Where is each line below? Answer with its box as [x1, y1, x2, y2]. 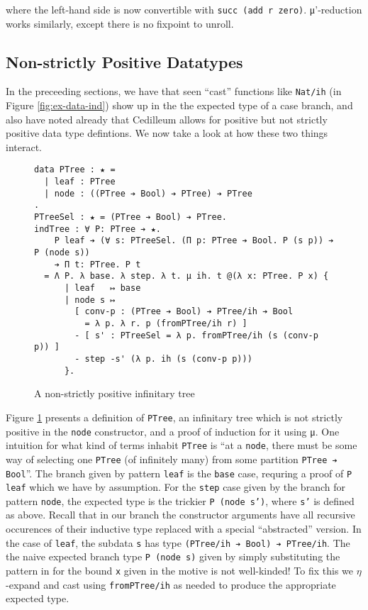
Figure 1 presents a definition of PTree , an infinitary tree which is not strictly [6, 409, 343, 424]
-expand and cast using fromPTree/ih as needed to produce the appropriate [6, 577, 336, 592]
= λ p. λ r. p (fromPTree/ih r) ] [84, 318, 247, 329]
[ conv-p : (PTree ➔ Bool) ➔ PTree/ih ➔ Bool [74, 306, 294, 317]
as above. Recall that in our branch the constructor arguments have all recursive [6, 507, 355, 522]
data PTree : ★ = [34, 165, 116, 175]
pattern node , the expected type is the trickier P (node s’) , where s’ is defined [6, 493, 355, 508]
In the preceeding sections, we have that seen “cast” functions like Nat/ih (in [6, 84, 342, 99]
